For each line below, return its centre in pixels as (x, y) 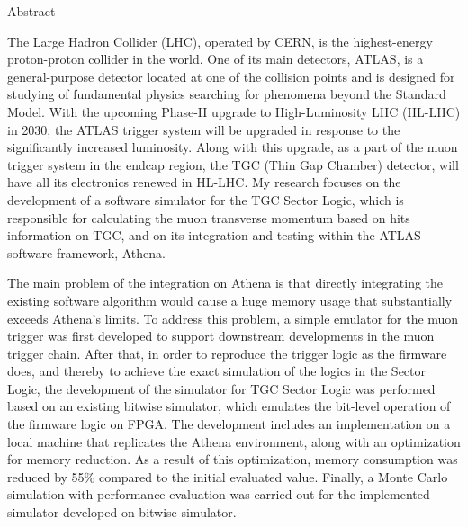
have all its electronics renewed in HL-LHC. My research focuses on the (204, 182)
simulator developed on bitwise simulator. (122, 512)
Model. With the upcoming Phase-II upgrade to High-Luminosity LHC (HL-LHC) (234, 111)
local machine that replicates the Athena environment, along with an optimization (234, 441)
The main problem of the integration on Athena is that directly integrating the (225, 283)
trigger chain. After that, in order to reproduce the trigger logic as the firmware (227, 353)
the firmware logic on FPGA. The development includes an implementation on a (229, 424)
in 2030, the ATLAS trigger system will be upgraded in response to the (204, 129)
